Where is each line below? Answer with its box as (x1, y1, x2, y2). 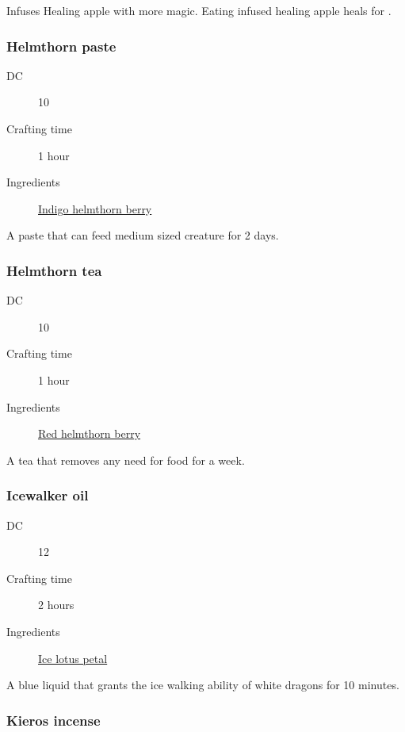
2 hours (38, 596, 75, 613)
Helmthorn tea (6, 260, 102, 280)
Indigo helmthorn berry (38, 200, 152, 217)
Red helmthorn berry (38, 425, 141, 442)
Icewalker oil (6, 485, 89, 505)
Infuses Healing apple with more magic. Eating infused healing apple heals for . (6, 2, 392, 18)
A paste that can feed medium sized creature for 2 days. (6, 227, 279, 243)
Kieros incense (6, 710, 101, 730)
